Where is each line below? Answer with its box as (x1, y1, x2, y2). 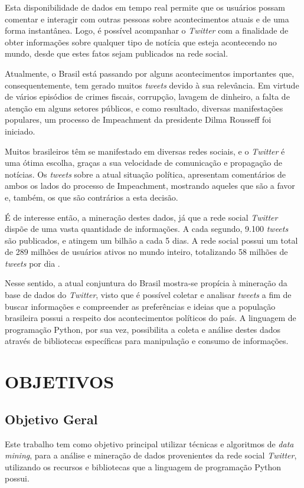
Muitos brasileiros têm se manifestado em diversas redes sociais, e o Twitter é (5, 145, 285, 157)
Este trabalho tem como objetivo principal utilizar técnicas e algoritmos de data (5, 437, 294, 450)
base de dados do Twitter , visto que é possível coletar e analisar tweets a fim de (5, 289, 292, 301)
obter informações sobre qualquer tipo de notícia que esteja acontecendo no (5, 35, 277, 48)
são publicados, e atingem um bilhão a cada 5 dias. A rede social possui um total (5, 234, 298, 246)
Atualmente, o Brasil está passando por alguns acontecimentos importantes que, (5, 67, 295, 79)
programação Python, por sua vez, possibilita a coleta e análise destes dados (5, 323, 281, 335)
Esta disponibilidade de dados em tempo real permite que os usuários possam (5, 1, 285, 13)
